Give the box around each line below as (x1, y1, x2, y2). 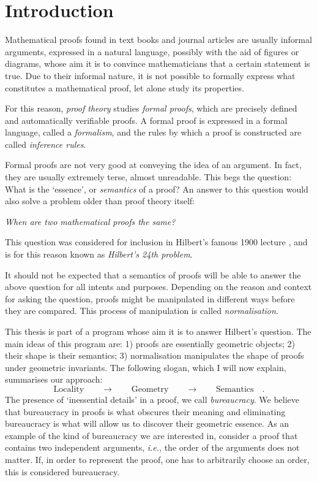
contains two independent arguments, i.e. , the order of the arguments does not (5, 441, 300, 454)
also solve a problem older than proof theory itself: (5, 194, 195, 207)
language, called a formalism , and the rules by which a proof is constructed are (5, 126, 302, 139)
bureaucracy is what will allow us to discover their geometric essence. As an (5, 417, 289, 430)
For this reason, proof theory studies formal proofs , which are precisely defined (5, 102, 297, 115)
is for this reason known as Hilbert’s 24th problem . (5, 248, 193, 261)
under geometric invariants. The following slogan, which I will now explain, (5, 361, 286, 373)
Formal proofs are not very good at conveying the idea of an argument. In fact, (5, 158, 302, 171)
